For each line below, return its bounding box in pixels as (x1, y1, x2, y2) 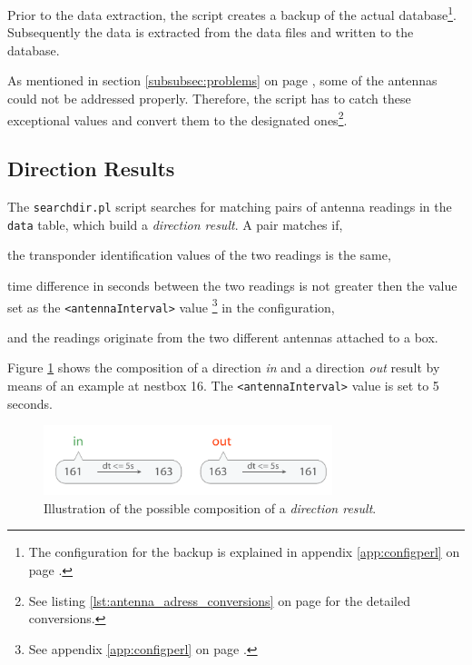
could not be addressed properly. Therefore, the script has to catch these (7, 89, 411, 108)
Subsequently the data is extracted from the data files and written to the (7, 23, 414, 42)
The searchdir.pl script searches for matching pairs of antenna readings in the (7, 197, 452, 216)
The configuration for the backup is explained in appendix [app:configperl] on (28, 542, 460, 561)
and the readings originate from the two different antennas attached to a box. (7, 327, 438, 346)
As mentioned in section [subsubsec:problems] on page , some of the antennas (7, 71, 438, 90)
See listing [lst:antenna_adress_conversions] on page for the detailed (28, 591, 411, 610)
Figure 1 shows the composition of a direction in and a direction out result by (7, 358, 440, 377)
